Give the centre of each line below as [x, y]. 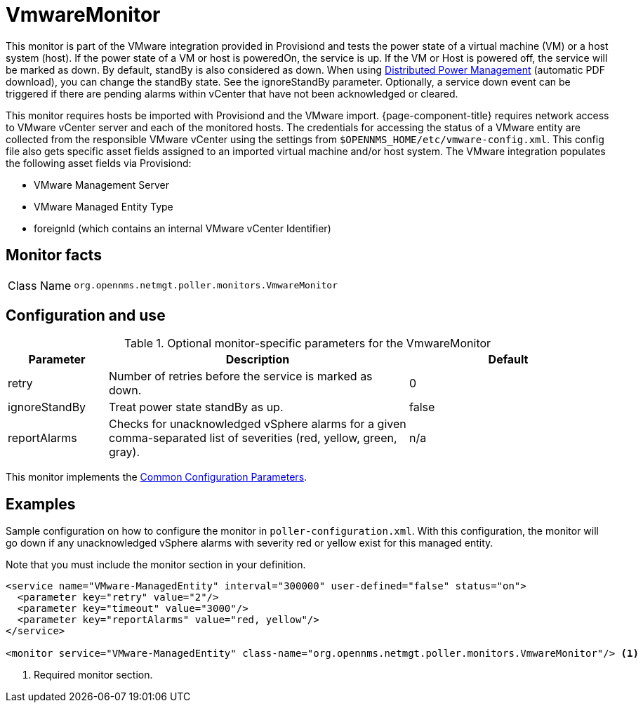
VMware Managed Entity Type [104, 206]
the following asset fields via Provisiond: [99, 163]
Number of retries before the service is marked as [240, 376]
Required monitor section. [93, 675]
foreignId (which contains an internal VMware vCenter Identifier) [183, 228]
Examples [41, 504]
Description [258, 360]
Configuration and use [86, 316]
